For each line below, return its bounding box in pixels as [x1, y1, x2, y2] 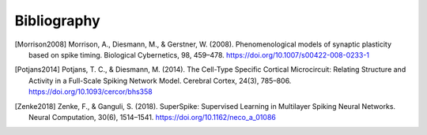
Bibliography [14, 12, 100, 29]
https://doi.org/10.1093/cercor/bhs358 [28, 87, 153, 96]
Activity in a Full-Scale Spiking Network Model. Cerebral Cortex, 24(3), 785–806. [28, 76, 292, 85]
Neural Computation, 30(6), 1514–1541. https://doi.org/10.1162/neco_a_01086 [28, 112, 276, 122]
